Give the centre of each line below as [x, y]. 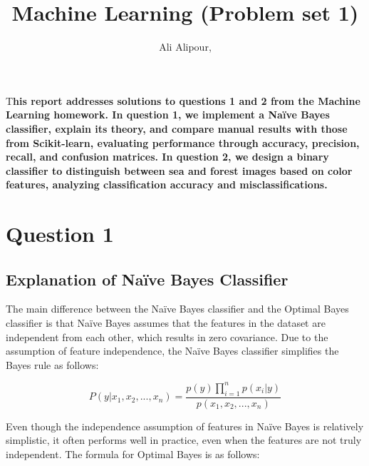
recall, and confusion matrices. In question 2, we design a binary [167, 157]
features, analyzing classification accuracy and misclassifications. [167, 184]
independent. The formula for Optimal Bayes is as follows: [133, 454]
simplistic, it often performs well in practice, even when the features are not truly [184, 440]
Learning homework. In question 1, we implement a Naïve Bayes [168, 115]
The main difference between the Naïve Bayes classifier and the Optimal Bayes [177, 309]
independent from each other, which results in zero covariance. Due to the [167, 336]
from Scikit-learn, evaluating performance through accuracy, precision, [183, 142]
